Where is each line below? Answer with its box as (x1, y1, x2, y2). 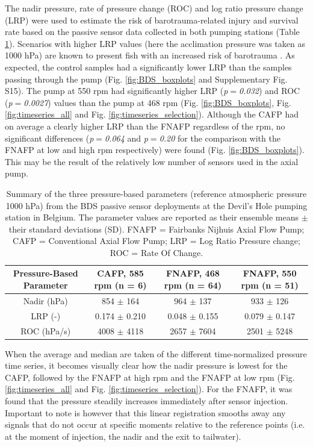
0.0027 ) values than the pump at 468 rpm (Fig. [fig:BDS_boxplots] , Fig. (23, 96, 291, 108)
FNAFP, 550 (243, 267, 297, 280)
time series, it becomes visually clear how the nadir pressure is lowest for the (5, 359, 288, 372)
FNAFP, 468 (166, 267, 220, 280)
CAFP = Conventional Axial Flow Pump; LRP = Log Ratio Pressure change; (13, 234, 300, 247)
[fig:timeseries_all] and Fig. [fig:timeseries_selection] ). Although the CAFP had (5, 108, 299, 120)
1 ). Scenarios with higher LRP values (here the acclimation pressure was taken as (5, 37, 305, 49)
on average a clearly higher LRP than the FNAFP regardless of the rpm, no (5, 119, 285, 132)
